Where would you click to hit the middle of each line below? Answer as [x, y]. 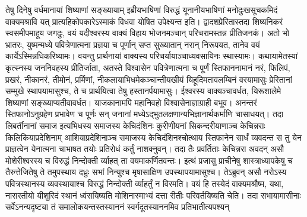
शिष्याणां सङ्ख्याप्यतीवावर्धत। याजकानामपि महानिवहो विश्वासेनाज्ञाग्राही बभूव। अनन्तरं [131, 102]
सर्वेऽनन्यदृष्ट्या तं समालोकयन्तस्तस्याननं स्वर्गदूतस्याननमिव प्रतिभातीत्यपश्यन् [118, 207]
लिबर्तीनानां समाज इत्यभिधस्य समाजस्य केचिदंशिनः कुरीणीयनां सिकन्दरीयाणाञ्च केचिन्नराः [135, 125]
